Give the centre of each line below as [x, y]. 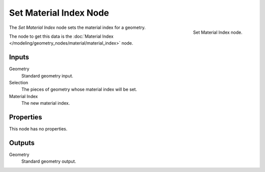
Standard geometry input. [47, 75]
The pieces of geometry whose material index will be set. [79, 89]
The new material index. [46, 103]
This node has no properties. [38, 129]
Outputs [22, 143]
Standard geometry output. [49, 161]
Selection [19, 83]
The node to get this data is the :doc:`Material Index [61, 36]
